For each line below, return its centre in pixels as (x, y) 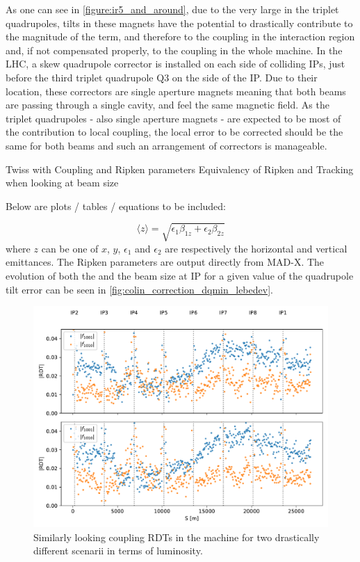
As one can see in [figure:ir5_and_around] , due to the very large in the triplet (172, 9)
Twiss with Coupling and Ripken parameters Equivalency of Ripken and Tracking (180, 169)
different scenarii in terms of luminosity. (118, 551)
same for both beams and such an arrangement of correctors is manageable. (166, 145)
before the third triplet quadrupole (80, 77)
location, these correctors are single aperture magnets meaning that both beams (176, 91)
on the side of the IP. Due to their (245, 77)
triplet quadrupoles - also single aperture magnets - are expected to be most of (173, 118)
